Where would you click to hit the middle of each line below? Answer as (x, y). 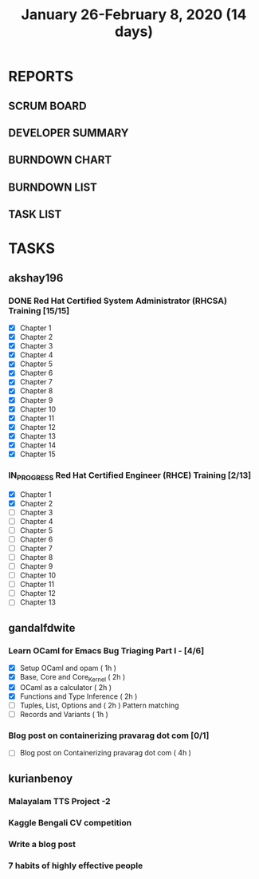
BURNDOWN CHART (60, 160)
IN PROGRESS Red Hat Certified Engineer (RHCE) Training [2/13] (130, 476)
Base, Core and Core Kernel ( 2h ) (73, 678)
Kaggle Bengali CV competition (70, 822)
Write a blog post (42, 844)
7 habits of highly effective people (76, 865)
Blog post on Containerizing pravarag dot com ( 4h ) (105, 753)
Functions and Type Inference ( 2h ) (78, 696)
